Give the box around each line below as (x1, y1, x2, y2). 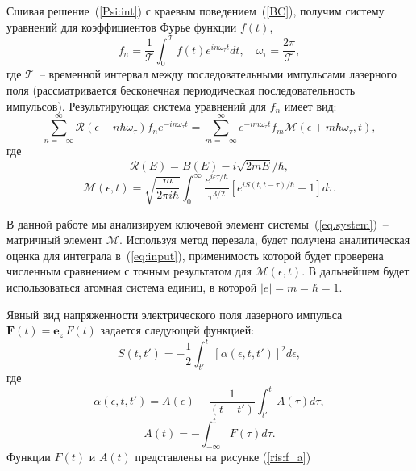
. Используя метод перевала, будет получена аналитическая (119, 231, 410, 248)
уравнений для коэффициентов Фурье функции (6, 18, 237, 35)
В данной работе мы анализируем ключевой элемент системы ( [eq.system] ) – (6, 215, 389, 232)
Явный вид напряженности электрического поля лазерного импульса (6, 305, 343, 322)
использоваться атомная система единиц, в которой (6, 279, 257, 296)
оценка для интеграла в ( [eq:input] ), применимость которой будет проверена (6, 246, 384, 263)
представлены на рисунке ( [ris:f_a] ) (135, 448, 311, 465)
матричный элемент (6, 231, 103, 248)
